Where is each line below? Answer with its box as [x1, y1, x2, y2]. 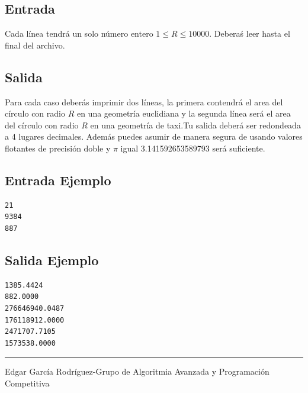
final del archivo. [5, 38, 65, 51]
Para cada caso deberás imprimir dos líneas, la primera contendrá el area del [5, 95, 283, 108]
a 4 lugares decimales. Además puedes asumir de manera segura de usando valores [5, 130, 303, 143]
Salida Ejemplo [5, 250, 99, 269]
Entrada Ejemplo [5, 170, 111, 189]
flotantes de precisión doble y [5, 141, 111, 154]
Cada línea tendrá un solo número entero [5, 27, 153, 40]
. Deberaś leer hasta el [209, 27, 290, 40]
